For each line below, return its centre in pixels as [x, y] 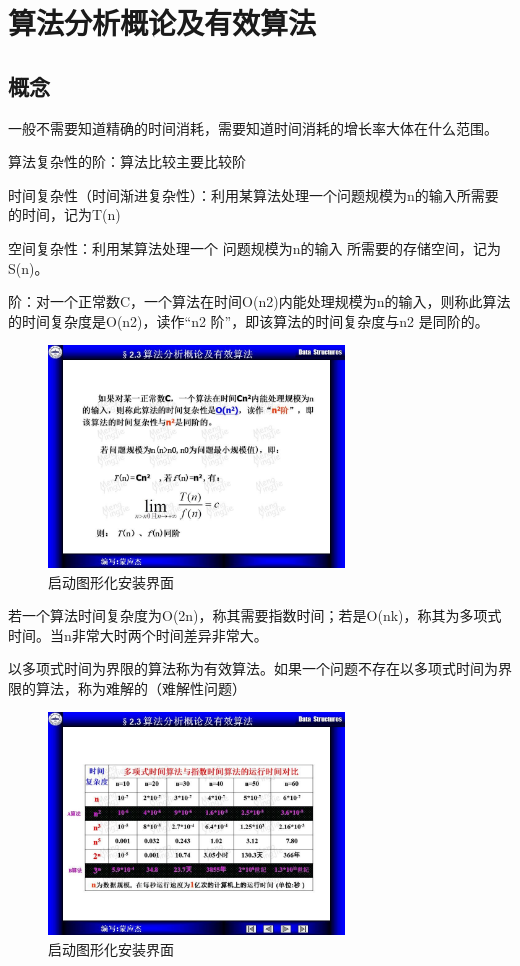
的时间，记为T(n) [64, 214]
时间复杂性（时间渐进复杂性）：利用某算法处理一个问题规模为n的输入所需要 [253, 194]
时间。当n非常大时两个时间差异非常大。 [138, 634]
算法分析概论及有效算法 [162, 22]
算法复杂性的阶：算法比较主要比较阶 [127, 161]
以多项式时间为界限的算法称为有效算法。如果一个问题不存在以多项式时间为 [253, 668]
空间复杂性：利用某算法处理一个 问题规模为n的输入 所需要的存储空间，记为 [255, 247]
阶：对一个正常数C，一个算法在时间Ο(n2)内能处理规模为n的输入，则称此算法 [259, 301]
